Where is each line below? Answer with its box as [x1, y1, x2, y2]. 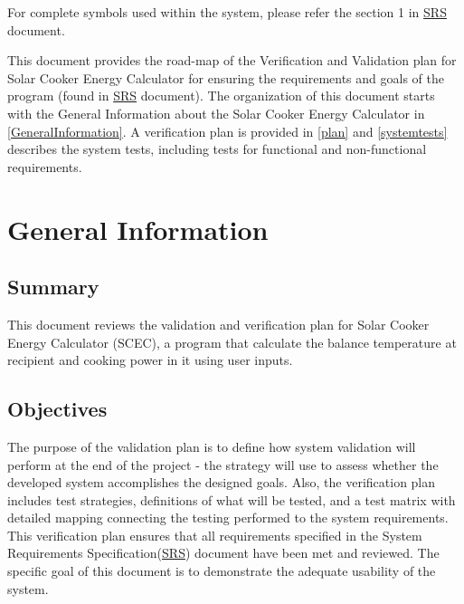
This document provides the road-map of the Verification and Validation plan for [7, 51, 457, 70]
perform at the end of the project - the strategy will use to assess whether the [7, 455, 439, 474]
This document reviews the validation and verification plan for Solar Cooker [7, 314, 430, 333]
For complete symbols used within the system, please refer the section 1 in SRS [7, 3, 447, 21]
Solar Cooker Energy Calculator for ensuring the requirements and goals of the [7, 68, 444, 87]
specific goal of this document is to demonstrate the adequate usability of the [7, 561, 436, 580]
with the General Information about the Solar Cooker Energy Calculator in [7, 103, 425, 122]
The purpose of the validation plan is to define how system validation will [7, 436, 416, 455]
